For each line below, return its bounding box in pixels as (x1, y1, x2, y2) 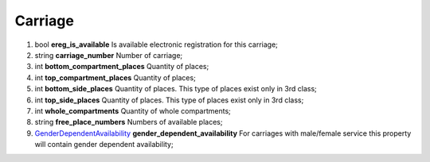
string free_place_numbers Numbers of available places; (34, 118, 223, 127)
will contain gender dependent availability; (34, 140, 174, 149)
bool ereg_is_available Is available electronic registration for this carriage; (34, 40, 279, 49)
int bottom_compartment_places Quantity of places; (34, 62, 209, 71)
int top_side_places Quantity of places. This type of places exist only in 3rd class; (34, 95, 304, 105)
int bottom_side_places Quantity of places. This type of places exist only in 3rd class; (34, 84, 318, 94)
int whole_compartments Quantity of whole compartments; (34, 106, 231, 115)
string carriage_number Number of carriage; (34, 50, 183, 60)
